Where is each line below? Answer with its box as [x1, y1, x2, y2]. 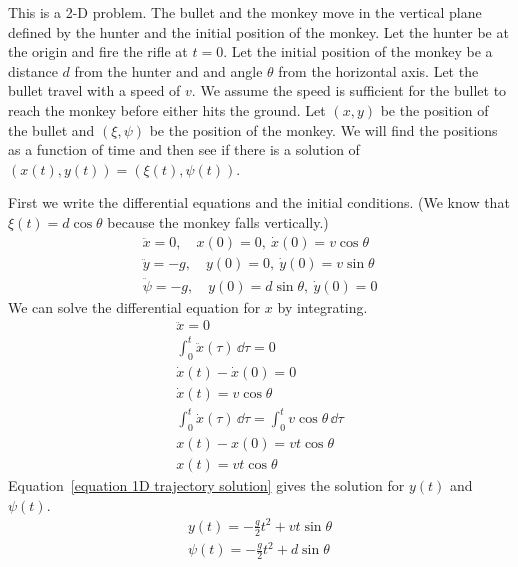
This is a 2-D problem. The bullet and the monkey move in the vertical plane [8, 2, 482, 22]
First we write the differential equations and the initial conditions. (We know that [8, 192, 510, 213]
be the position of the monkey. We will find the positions [149, 119, 498, 140]
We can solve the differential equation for [8, 296, 261, 317]
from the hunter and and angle [74, 60, 263, 81]
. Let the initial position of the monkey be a [223, 41, 493, 62]
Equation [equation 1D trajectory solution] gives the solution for [8, 475, 405, 496]
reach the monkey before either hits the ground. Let [8, 99, 326, 120]
